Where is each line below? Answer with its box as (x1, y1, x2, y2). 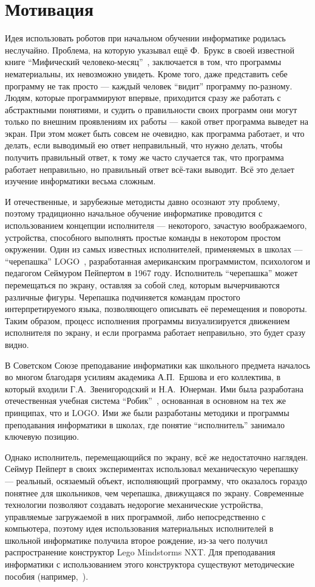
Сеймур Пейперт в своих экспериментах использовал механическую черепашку (5, 462, 299, 475)
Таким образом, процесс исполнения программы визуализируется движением (5, 314, 290, 327)
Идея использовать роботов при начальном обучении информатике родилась (5, 32, 286, 44)
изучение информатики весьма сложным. (5, 175, 156, 187)
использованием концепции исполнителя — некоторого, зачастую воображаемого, (5, 219, 307, 232)
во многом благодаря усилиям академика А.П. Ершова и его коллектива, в (5, 370, 281, 383)
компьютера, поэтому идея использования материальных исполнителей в (5, 522, 274, 535)
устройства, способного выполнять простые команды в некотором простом (5, 231, 281, 243)
